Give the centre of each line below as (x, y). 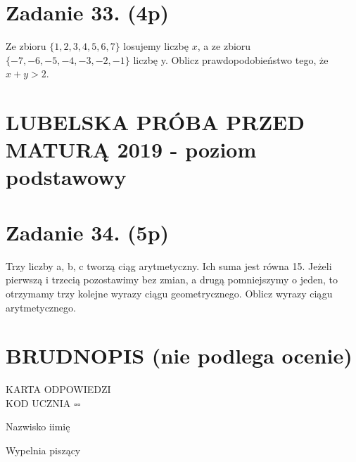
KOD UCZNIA (38, 403)
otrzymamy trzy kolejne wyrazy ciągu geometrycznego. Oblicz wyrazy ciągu (169, 293)
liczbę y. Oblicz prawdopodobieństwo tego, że (231, 59)
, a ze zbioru (224, 46)
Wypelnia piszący (43, 450)
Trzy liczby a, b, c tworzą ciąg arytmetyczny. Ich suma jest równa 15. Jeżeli (169, 265)
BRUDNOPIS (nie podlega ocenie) (179, 355)
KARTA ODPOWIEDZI (58, 389)
